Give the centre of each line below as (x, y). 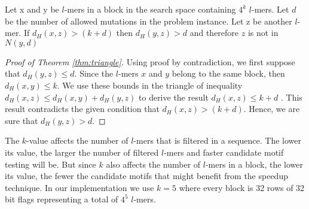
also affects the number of (153, 164)
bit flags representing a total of (62, 199)
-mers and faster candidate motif (224, 152)
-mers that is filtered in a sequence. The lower (218, 140)
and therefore (214, 33)
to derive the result (174, 97)
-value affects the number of (77, 140)
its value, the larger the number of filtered (82, 152)
